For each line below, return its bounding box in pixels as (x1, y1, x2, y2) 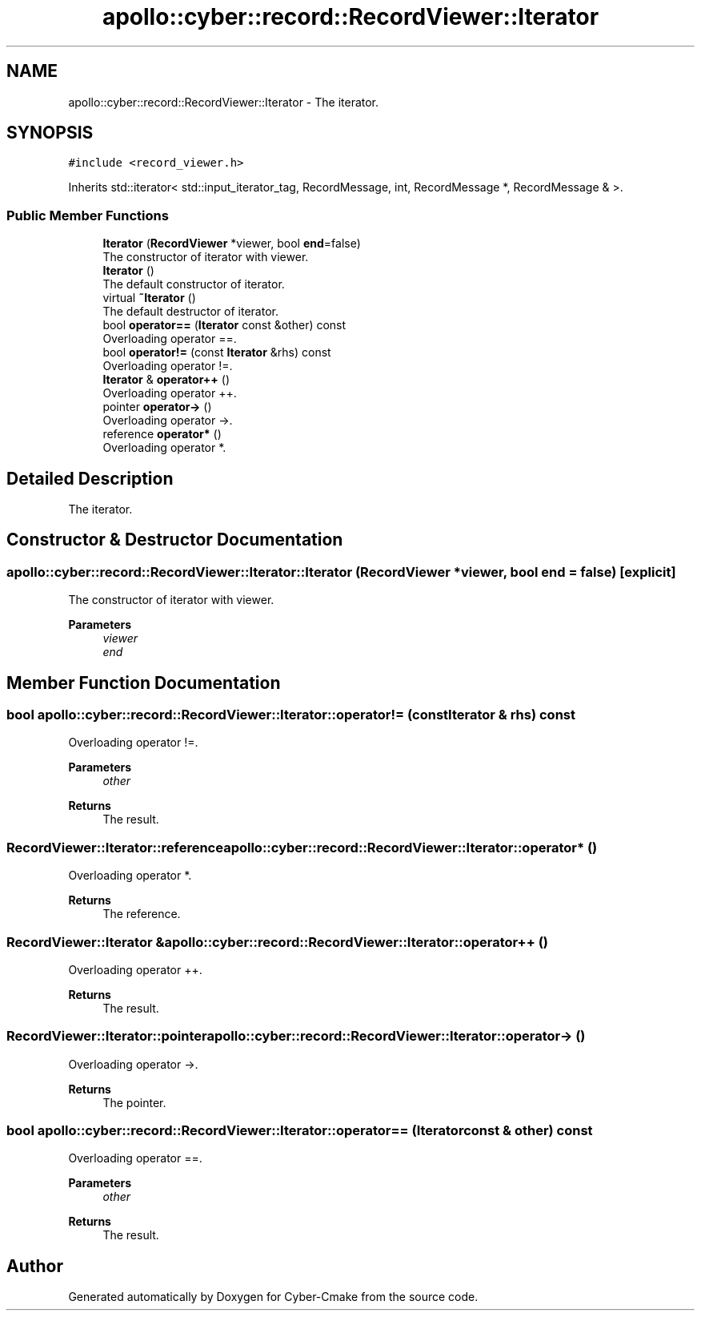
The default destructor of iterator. (102, 304, 278, 319)
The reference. (102, 907, 181, 921)
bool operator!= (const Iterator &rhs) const (102, 345, 331, 360)
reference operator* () (102, 427, 222, 441)
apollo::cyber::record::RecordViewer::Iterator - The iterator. (68, 95, 379, 109)
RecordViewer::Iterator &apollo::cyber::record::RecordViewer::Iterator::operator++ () (6, 933, 549, 950)
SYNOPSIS (6, 123, 94, 143)
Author (6, 1255, 63, 1276)
